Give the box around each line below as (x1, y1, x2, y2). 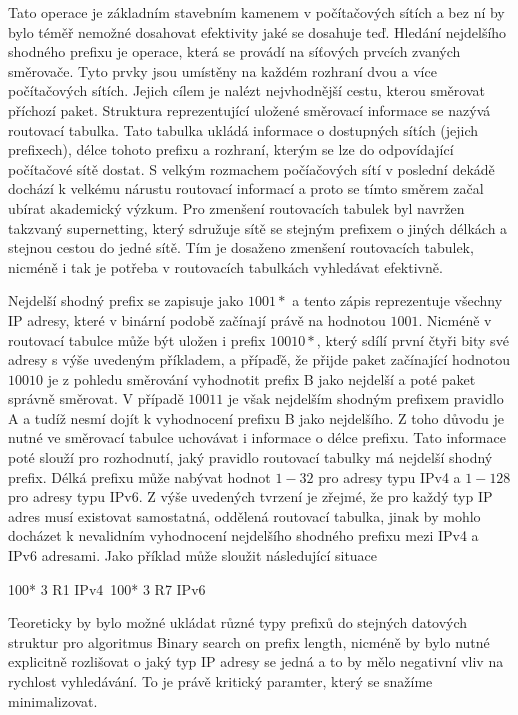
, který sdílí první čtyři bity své (316, 329, 509, 350)
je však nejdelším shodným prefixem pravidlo (227, 388, 504, 409)
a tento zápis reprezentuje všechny (292, 290, 503, 311)
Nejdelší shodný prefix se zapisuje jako (8, 290, 244, 311)
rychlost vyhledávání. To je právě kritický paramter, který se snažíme (8, 671, 433, 691)
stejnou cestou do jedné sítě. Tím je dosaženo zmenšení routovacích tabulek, (8, 237, 474, 258)
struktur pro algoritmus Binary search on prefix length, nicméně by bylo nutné (8, 631, 490, 652)
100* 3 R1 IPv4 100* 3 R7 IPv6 (8, 578, 206, 599)
